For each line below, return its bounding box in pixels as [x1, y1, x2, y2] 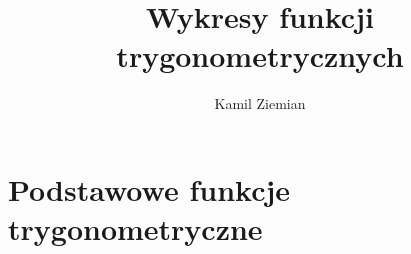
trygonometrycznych [116, 35, 404, 76]
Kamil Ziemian [214, 93, 306, 114]
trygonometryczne [8, 208, 263, 249]
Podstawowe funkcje [8, 168, 291, 209]
